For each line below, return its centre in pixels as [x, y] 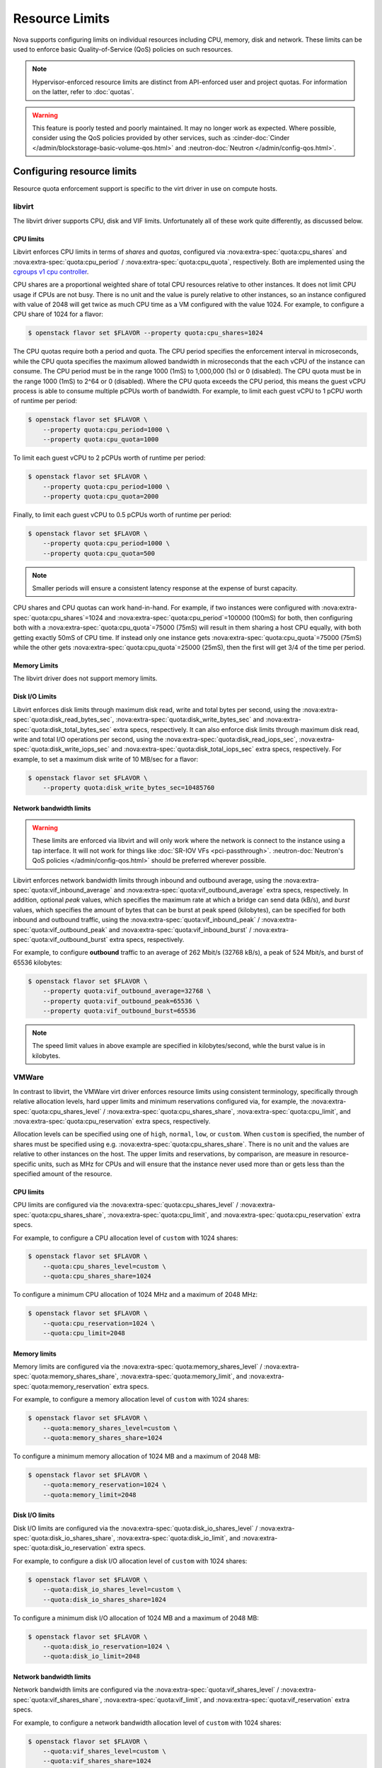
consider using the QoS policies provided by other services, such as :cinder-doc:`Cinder [161, 138]
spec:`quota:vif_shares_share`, [58, 1699]
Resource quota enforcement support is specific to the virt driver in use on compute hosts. [145, 188]
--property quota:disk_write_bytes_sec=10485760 [129, 788]
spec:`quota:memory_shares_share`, [66, 1376]
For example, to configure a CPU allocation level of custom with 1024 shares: [126, 1238]
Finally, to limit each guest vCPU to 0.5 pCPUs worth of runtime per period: [122, 514]
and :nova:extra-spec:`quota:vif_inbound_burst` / [180, 929]
